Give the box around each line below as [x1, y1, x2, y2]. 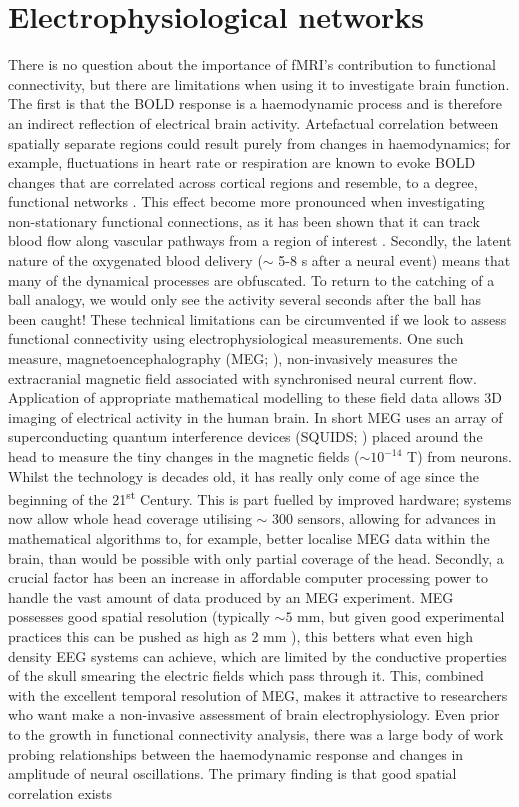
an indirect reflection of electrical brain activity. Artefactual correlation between [8, 112, 499, 133]
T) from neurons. [407, 446, 512, 466]
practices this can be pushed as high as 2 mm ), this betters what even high [8, 626, 473, 646]
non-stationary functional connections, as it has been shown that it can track [8, 210, 480, 231]
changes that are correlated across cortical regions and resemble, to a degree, [8, 171, 478, 192]
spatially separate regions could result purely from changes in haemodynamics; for [8, 132, 511, 153]
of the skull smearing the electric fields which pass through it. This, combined [8, 665, 484, 686]
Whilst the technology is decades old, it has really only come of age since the [8, 465, 479, 486]
